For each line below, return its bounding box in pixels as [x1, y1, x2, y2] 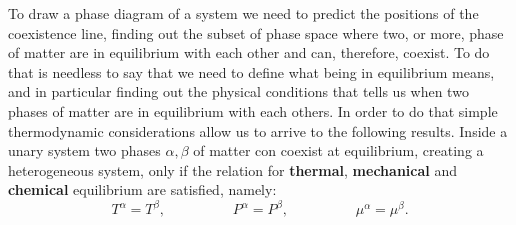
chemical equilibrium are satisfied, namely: [8, 179, 277, 200]
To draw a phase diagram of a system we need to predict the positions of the [8, 3, 479, 23]
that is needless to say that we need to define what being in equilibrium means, [8, 61, 495, 82]
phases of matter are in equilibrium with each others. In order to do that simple [8, 100, 498, 121]
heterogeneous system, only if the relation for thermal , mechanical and [8, 159, 457, 180]
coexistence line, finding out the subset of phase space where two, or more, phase [8, 22, 504, 43]
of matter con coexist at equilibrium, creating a [193, 140, 484, 161]
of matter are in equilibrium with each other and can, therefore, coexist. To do [8, 42, 490, 63]
